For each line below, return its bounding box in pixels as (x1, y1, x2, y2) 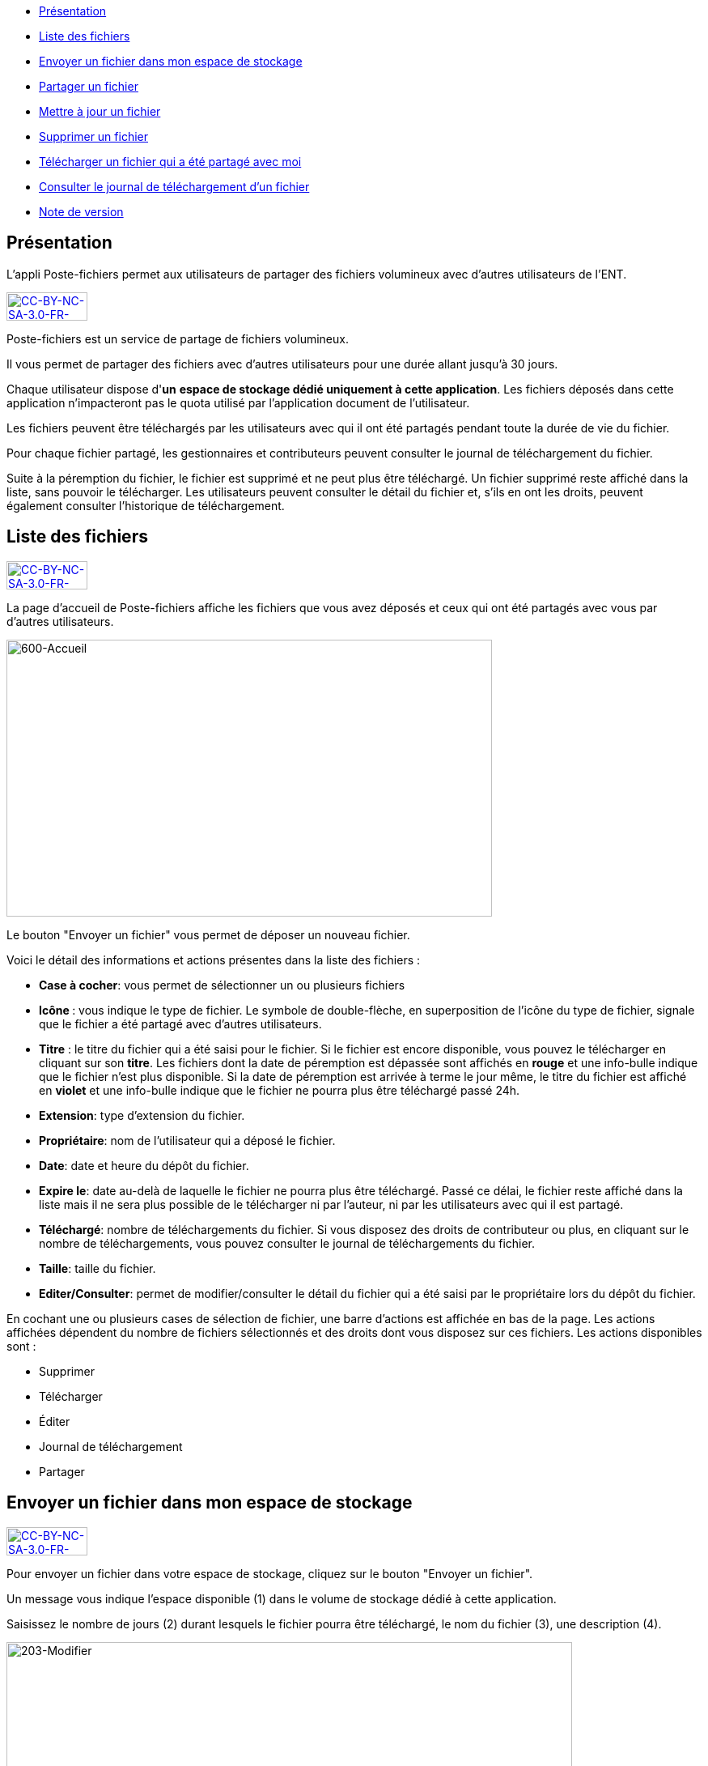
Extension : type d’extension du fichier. (39, 1108, 245, 1122)
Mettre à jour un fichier (39, 104, 161, 118)
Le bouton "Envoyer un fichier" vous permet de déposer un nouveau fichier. (6, 927, 410, 942)
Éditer (39, 1414, 70, 1428)
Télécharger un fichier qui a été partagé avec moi (39, 155, 302, 168)
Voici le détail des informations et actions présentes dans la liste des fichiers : (6, 952, 421, 967)
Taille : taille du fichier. (39, 1261, 156, 1275)
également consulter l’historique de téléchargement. (6, 498, 285, 513)
